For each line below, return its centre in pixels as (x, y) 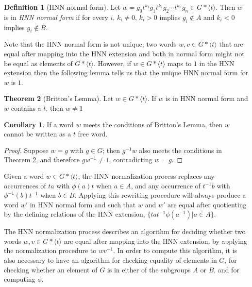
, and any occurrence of (166, 185)
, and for (227, 269)
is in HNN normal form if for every (56, 17)
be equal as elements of (38, 63)
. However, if (112, 63)
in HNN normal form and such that (83, 204)
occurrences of (25, 185)
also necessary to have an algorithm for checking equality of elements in (110, 260)
